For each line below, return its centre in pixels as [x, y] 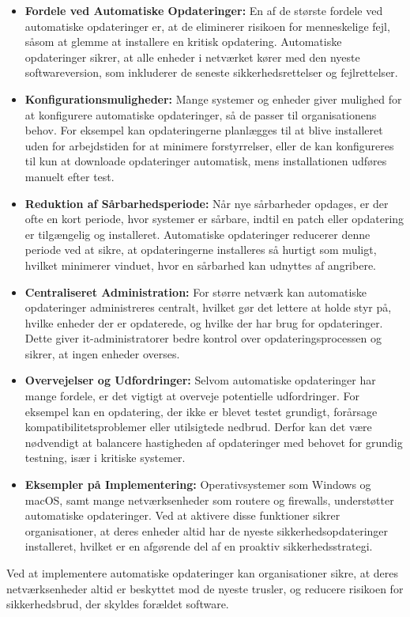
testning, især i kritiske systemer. [105, 458]
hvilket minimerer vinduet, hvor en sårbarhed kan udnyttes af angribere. [201, 265]
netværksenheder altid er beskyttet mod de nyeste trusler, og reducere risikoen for [205, 588]
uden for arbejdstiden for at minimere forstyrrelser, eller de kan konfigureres [209, 145]
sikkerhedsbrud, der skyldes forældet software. [118, 604]
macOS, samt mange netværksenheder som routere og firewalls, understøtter [209, 500]
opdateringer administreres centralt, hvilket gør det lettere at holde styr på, [208, 307]
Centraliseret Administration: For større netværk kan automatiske [196, 291]
